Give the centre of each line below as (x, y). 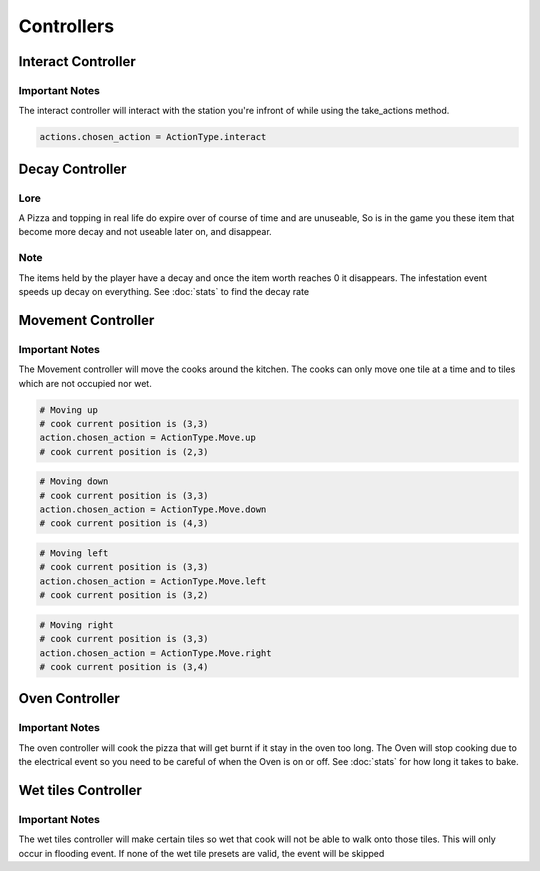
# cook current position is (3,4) (124, 666)
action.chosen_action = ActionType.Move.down (153, 509)
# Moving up (69, 409)
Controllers (66, 26)
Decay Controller (72, 168)
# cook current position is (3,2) (124, 595)
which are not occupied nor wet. (85, 383)
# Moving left (74, 553)
